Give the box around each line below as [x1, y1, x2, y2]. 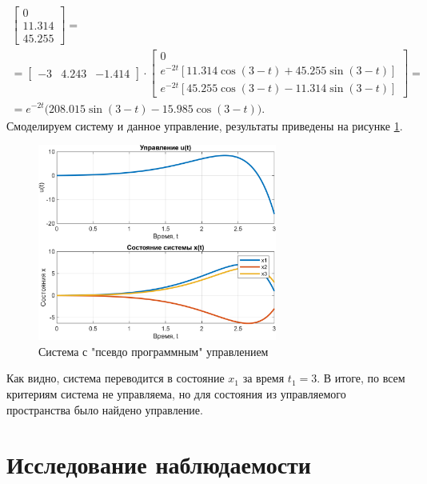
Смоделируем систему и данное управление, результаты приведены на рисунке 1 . [6, 117, 403, 134]
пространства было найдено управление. [6, 401, 203, 418]
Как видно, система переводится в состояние [6, 370, 225, 386]
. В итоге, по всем [317, 370, 405, 386]
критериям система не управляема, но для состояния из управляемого [6, 385, 346, 402]
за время [242, 370, 285, 386]
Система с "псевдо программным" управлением [38, 342, 269, 359]
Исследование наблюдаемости [6, 448, 311, 481]
